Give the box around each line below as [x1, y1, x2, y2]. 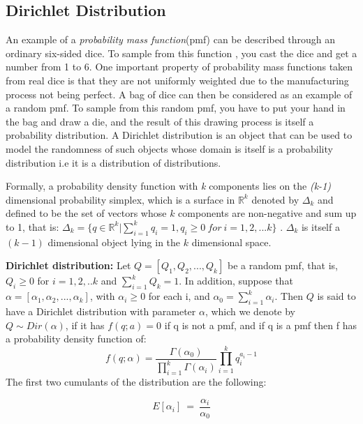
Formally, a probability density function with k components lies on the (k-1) [6, 179, 332, 193]
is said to [317, 289, 356, 303]
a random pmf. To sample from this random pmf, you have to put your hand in [6, 100, 346, 115]
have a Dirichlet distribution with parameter [6, 303, 196, 318]
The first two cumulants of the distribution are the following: [6, 374, 267, 389]
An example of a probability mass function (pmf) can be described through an [6, 32, 336, 47]
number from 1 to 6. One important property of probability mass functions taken [6, 59, 353, 74]
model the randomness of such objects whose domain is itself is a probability [6, 141, 333, 156]
